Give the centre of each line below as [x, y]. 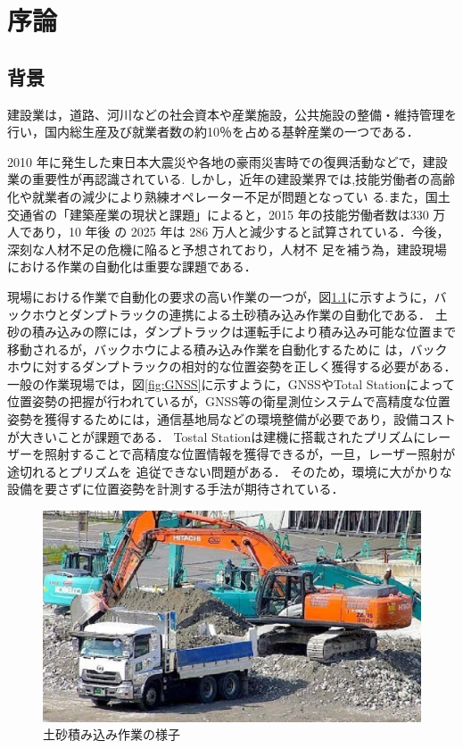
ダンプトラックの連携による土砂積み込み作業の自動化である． [250, 314]
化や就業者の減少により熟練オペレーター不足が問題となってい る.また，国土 [229, 196]
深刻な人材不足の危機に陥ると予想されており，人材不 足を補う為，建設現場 [227, 249]
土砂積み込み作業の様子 [112, 734]
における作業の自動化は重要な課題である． [132, 266]
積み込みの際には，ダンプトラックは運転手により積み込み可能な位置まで [244, 332]
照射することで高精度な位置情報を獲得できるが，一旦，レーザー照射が [250, 454]
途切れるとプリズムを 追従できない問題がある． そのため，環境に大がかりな [230, 471]
